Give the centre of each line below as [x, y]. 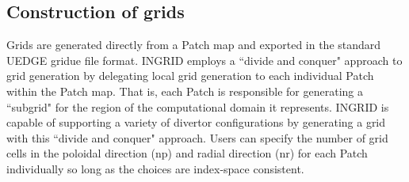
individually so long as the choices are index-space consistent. [155, 168]
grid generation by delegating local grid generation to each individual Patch [190, 76]
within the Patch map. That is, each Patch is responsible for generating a [185, 91]
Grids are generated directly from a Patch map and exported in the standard [194, 45]
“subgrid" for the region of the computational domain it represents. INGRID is [198, 106]
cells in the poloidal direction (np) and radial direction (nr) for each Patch [187, 153]
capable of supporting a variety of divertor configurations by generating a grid [196, 122]
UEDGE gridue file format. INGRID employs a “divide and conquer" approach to [204, 60]
